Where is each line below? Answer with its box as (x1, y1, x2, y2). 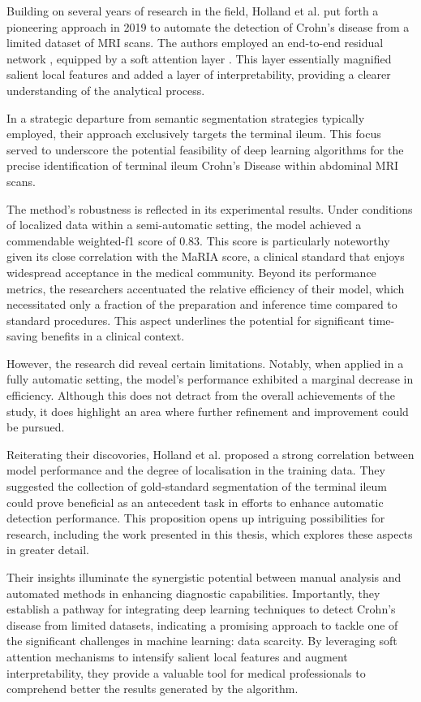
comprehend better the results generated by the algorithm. (6, 680, 299, 697)
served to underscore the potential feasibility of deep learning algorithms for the (6, 141, 404, 158)
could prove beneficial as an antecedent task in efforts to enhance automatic (6, 493, 384, 510)
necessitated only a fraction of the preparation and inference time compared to (6, 296, 397, 313)
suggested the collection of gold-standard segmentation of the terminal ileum (6, 478, 387, 495)
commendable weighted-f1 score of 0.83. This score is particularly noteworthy (6, 232, 390, 249)
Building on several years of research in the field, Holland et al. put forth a (6, 2, 379, 19)
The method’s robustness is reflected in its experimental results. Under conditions (6, 200, 413, 217)
